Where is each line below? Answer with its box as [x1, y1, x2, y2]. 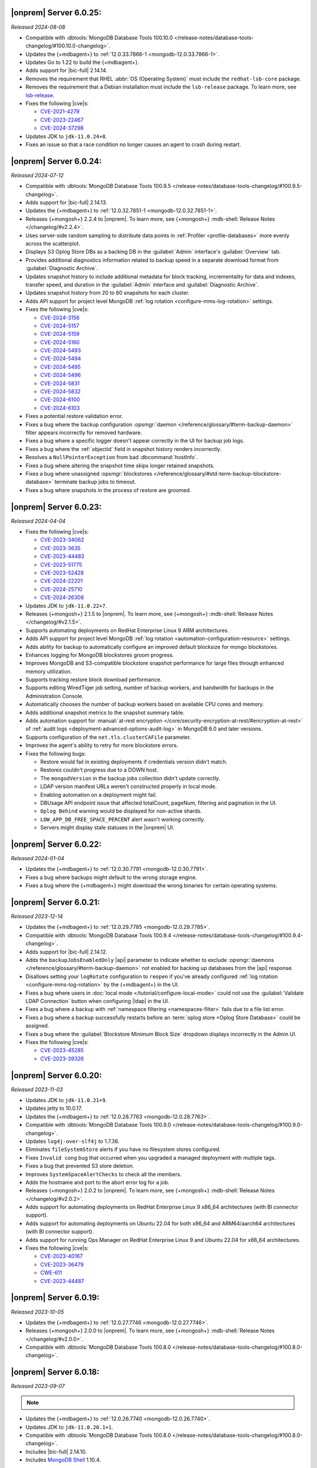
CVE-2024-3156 [40, 314, 80, 321]
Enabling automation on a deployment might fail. [40, 791, 157, 798]
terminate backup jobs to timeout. [54, 479, 136, 486]
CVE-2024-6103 [40, 404, 80, 411]
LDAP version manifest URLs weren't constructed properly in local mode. [40, 783, 217, 790]
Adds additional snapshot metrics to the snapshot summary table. [25, 709, 185, 716]
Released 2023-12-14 [11, 913, 63, 920]
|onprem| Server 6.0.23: [11, 502, 102, 512]
